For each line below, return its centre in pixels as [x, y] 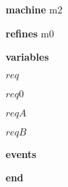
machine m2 [34, 9]
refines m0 [30, 33]
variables [27, 57]
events [21, 153]
